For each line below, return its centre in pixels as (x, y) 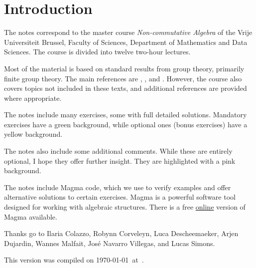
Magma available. (31, 216)
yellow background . (33, 134)
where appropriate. (33, 98)
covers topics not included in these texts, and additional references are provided (126, 88)
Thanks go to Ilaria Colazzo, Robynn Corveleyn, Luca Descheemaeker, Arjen (121, 233)
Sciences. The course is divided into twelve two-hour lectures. (97, 52)
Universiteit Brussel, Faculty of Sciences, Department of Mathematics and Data (126, 42)
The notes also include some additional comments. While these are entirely (118, 151)
